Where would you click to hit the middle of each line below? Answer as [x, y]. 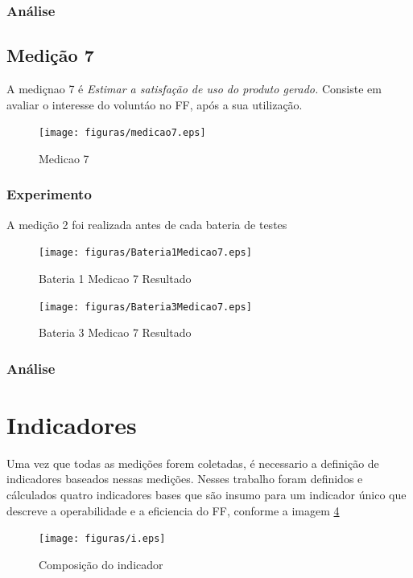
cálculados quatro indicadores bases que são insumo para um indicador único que [206, 494]
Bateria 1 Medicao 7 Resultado [115, 278]
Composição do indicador [101, 564]
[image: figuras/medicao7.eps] [122, 133]
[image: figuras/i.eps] [102, 539]
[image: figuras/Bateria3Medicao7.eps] [145, 307]
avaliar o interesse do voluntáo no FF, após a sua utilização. [155, 104]
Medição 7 [50, 55]
